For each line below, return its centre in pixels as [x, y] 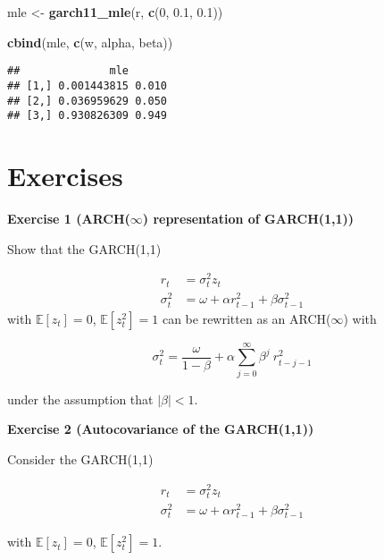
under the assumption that [80, 399]
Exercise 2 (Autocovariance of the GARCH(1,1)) [161, 429]
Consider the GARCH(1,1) [80, 458]
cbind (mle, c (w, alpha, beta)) [90, 42]
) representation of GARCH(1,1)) [248, 218]
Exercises [65, 175]
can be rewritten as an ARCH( [246, 318]
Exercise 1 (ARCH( [69, 218]
